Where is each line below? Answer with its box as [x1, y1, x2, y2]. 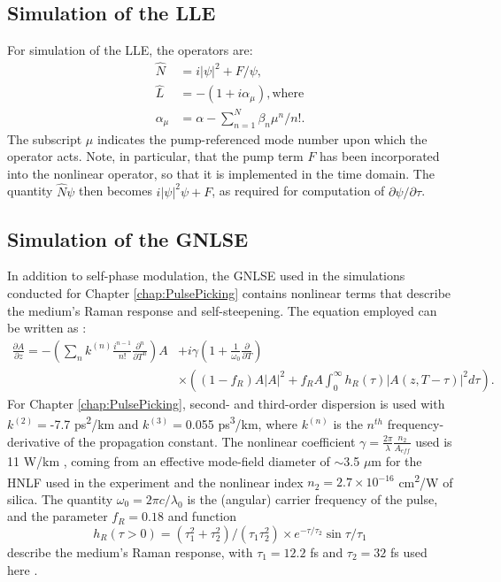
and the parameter [7, 507, 108, 525]
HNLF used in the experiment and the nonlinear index [7, 472, 304, 491]
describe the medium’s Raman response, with [7, 542, 253, 561]
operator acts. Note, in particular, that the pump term [7, 147, 304, 165]
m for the [371, 451, 422, 470]
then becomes [79, 181, 152, 200]
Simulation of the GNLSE [7, 225, 249, 252]
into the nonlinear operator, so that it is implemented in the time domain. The [7, 164, 435, 182]
